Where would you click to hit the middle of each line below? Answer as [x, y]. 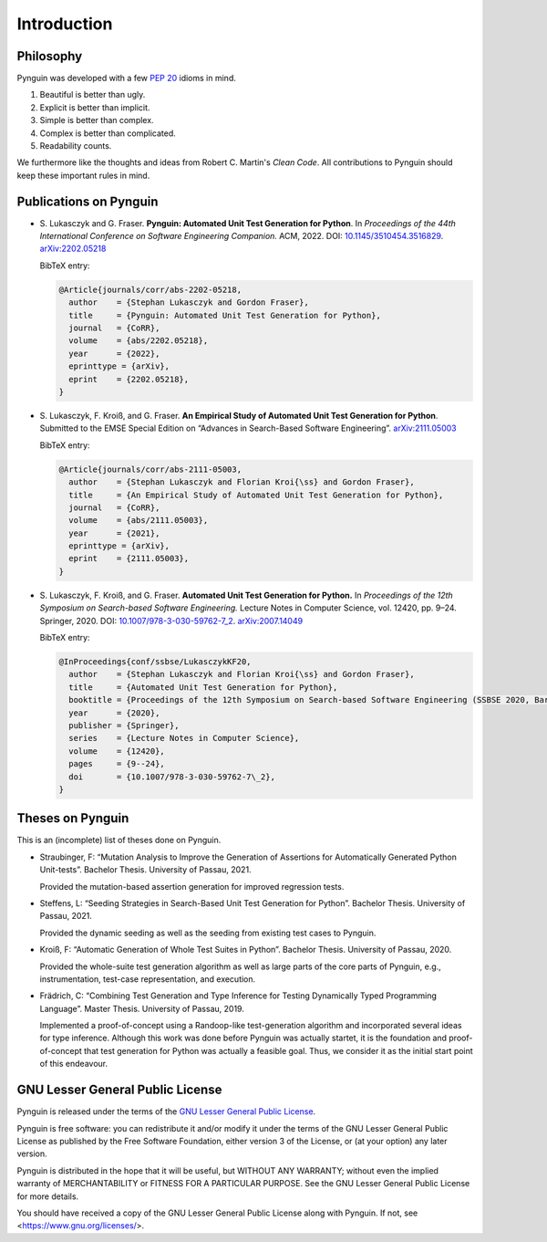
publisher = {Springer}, [124, 725]
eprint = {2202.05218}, [129, 379]
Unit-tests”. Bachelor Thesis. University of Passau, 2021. [145, 870]
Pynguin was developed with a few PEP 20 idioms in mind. [126, 78]
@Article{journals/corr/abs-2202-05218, [150, 289]
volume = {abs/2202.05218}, [139, 341]
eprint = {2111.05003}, [129, 558]
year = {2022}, [114, 353]
